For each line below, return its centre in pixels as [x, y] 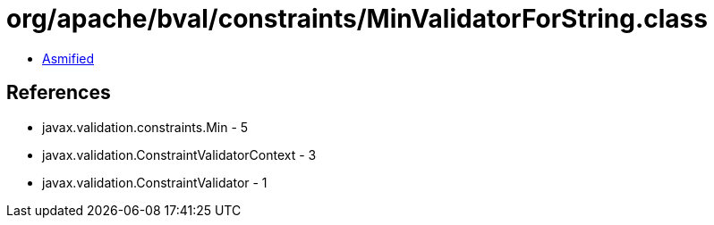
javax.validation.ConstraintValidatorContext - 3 [179, 154]
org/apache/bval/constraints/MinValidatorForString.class [357, 19]
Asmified [68, 58]
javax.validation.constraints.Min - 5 [145, 127]
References [59, 93]
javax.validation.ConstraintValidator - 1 [155, 182]
